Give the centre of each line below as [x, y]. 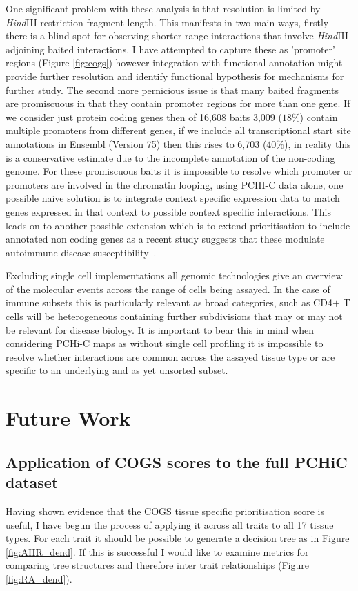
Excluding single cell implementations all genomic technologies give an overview [174, 275]
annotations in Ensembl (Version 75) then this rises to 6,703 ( [136, 143]
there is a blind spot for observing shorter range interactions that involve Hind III [177, 36]
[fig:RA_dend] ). [39, 578]
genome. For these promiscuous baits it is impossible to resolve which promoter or [179, 171]
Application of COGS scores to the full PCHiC [177, 461]
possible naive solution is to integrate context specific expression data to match [173, 198]
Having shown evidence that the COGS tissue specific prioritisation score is [165, 511]
